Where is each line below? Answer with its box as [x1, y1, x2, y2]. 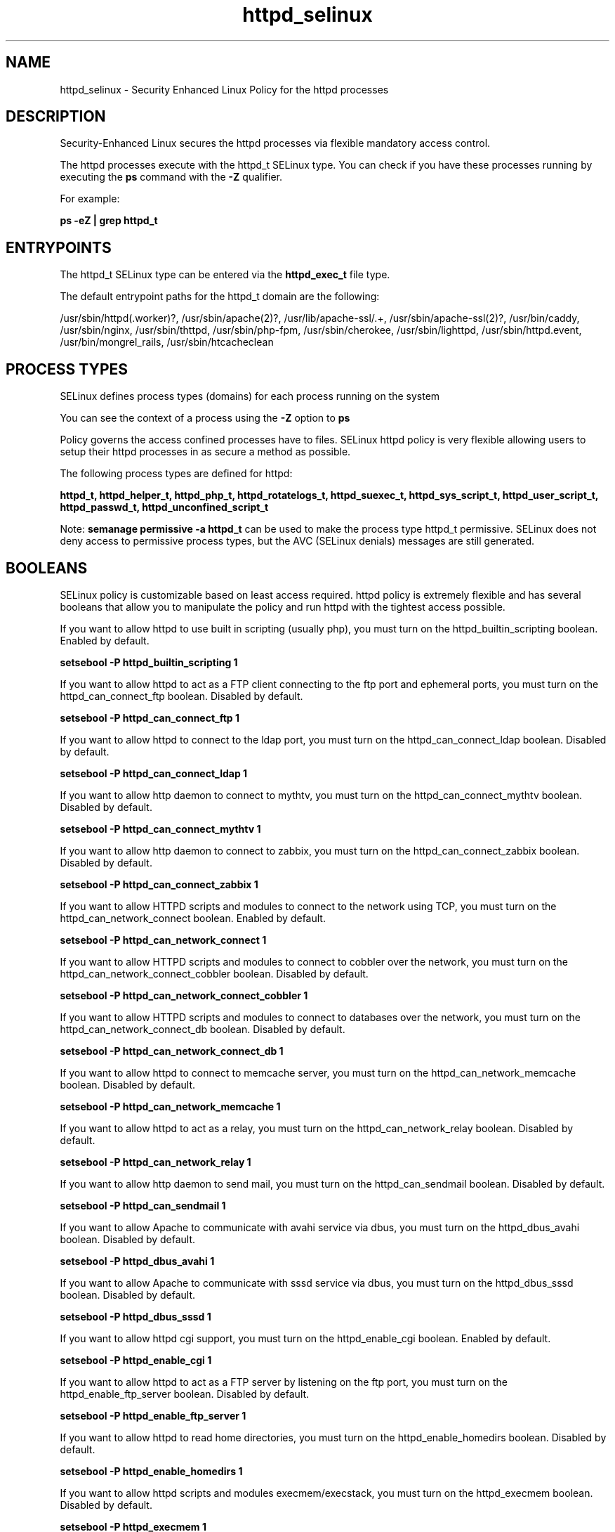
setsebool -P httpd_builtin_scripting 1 [60, 656, 238, 668]
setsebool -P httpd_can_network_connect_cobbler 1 [60, 989, 308, 1001]
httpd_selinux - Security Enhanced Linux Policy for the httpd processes [60, 83, 389, 96]
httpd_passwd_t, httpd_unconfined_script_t [60, 501, 269, 514]
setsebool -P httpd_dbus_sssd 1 [60, 1310, 211, 1323]
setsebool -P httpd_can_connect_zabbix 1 [60, 878, 258, 890]
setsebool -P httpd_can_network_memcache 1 [60, 1100, 281, 1112]
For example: [60, 193, 120, 205]
